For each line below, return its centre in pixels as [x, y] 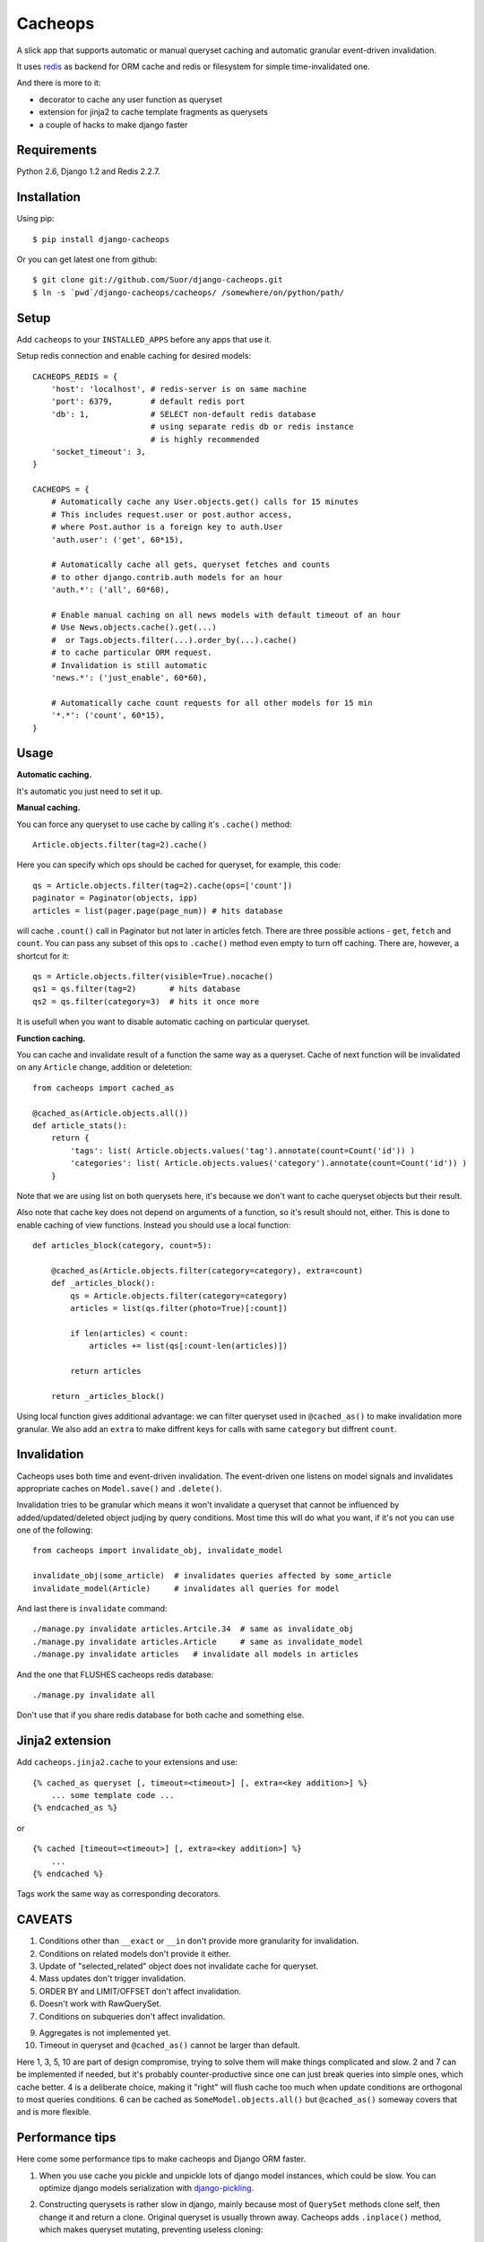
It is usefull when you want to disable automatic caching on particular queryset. [164, 1021]
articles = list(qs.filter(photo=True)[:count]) [179, 1308]
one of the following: [55, 1530]
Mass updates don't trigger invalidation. [112, 1978]
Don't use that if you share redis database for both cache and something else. [160, 1715]
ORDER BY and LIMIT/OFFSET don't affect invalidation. [140, 1991]
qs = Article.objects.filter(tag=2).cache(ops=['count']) [163, 885]
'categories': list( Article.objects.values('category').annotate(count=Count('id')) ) [269, 1163]
